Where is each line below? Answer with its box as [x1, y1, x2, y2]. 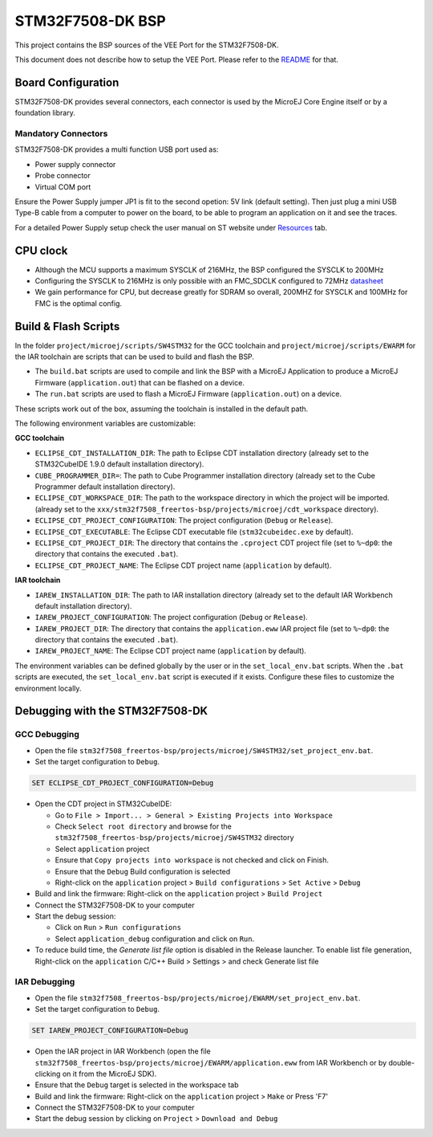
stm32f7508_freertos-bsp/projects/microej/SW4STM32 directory [55, 833, 294, 842]
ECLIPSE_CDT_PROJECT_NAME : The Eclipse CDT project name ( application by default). [34, 560, 332, 570]
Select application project [55, 844, 150, 854]
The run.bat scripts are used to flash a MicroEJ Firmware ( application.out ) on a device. [34, 389, 342, 399]
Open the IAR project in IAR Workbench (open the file [34, 1046, 212, 1056]
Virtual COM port [34, 181, 91, 192]
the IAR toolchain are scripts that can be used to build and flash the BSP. [14, 352, 254, 361]
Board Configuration [14, 75, 119, 89]
